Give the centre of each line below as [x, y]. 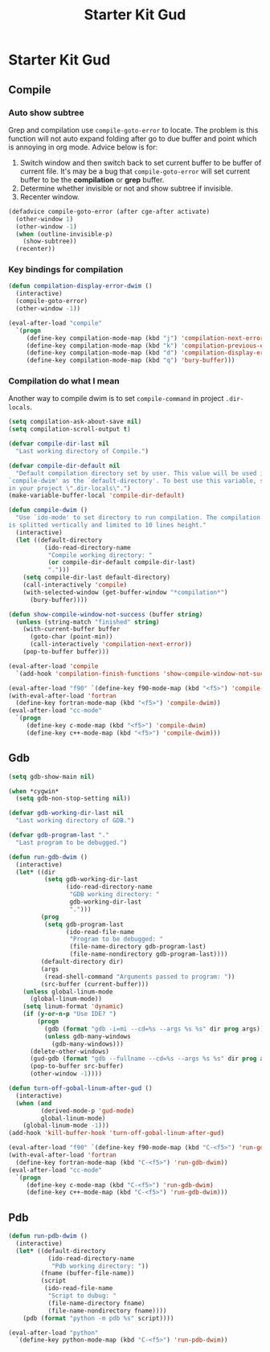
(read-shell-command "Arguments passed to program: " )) [139, 977]
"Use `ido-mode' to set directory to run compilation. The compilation [138, 518]
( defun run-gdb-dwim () [48, 857]
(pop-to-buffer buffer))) [66, 652]
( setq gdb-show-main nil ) [51, 776]
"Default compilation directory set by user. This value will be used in [141, 473]
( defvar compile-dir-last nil [59, 444]
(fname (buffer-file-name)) [88, 1273]
